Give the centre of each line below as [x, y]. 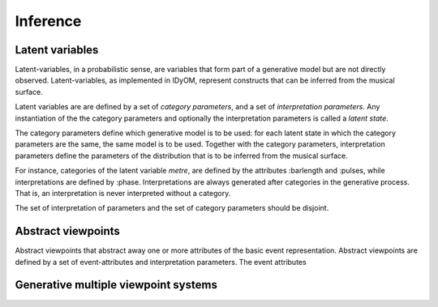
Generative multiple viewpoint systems [116, 285]
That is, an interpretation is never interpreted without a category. [123, 193]
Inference [48, 21]
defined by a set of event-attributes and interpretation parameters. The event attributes [161, 262]
